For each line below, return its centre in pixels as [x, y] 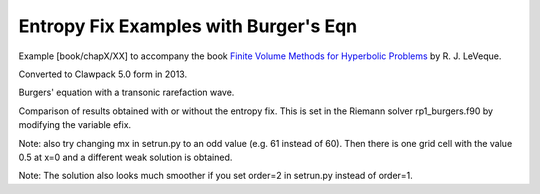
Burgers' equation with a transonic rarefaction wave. [126, 92]
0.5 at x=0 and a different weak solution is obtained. [125, 157]
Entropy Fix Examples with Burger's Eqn [188, 26]
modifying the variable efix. [75, 125]
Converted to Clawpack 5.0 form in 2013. [103, 74]
